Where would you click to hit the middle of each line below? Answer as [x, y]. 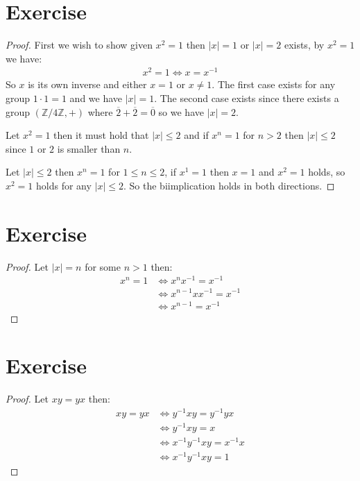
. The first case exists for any [274, 84]
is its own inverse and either [87, 84]
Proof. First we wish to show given [79, 45]
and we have [96, 98]
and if [196, 135]
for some [103, 266]
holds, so [327, 172]
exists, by [304, 45]
